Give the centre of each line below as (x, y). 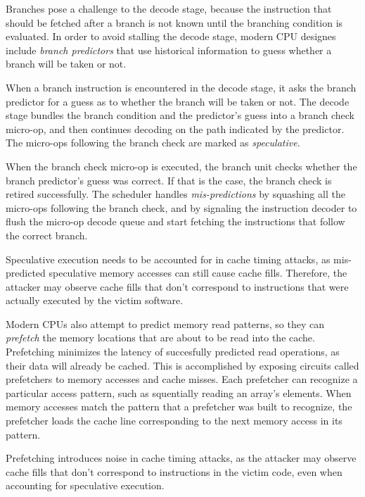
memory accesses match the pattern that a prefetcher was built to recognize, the (179, 407)
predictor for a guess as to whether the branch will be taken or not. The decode (178, 101)
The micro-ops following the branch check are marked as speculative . (153, 143)
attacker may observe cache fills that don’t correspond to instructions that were (177, 286)
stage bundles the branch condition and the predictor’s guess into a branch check (180, 115)
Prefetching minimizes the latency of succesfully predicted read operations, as (173, 352)
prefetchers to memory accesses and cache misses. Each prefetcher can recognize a (182, 379)
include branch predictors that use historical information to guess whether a (169, 50)
